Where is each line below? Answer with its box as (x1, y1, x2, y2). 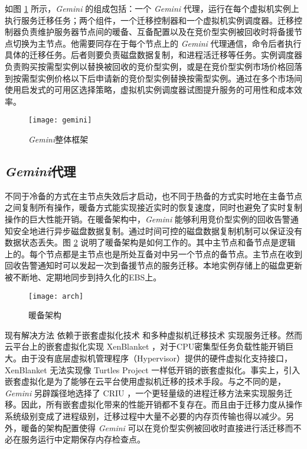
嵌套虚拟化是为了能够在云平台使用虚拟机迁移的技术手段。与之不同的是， (5, 375, 286, 387)
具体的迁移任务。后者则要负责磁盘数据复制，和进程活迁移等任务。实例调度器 (5, 49, 302, 61)
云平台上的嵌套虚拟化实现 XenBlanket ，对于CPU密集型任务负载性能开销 (5, 340, 286, 353)
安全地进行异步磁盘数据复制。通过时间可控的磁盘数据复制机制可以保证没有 (12, 224, 302, 237)
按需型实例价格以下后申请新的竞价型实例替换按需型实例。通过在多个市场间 (12, 72, 302, 84)
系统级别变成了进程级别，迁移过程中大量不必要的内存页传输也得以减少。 (5, 409, 286, 422)
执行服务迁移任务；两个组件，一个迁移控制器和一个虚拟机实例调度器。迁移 (5, 14, 294, 26)
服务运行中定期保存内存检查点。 (21, 433, 145, 445)
